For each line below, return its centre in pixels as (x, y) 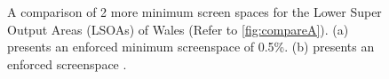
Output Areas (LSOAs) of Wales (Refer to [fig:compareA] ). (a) (178, 29)
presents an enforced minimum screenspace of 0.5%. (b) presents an (191, 47)
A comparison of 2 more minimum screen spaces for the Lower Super (194, 12)
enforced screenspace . (67, 63)
